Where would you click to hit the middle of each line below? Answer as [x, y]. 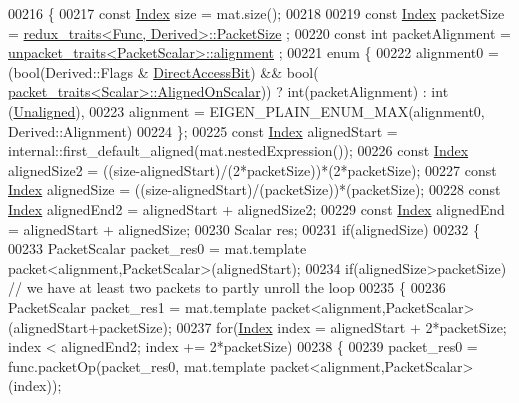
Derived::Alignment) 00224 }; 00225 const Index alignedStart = [203, 130]
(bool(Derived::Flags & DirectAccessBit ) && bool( [163, 71]
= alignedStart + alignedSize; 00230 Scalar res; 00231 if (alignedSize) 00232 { [244, 228]
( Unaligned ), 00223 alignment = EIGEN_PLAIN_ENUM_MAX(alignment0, [246, 110]
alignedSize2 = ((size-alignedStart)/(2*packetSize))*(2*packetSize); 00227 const [252, 169]
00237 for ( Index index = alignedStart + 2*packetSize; [341, 326]
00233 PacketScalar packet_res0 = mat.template [157, 248]
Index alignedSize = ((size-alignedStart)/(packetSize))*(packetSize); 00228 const [254, 189]
